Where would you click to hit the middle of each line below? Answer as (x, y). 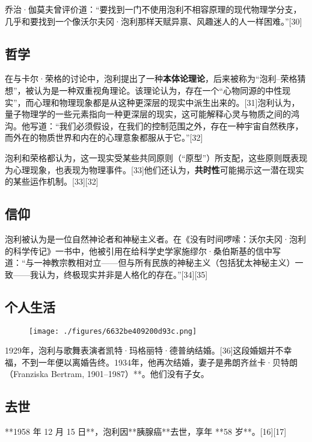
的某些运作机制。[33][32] (52, 181)
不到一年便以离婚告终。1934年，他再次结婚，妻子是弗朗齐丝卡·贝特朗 (159, 362)
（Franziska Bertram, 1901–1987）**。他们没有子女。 (107, 374)
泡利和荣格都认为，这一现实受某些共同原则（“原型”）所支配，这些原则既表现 (156, 157)
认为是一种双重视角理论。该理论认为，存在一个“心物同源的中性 (158, 90)
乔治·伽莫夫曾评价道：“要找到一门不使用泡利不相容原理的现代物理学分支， (153, 9)
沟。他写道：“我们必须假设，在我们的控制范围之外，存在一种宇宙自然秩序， (154, 125)
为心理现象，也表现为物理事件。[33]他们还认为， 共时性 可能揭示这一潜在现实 (154, 169)
